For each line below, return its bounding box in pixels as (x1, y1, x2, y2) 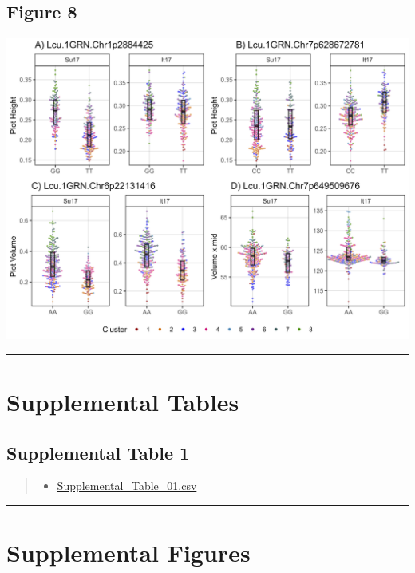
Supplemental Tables (6, 385, 239, 417)
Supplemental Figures (6, 536, 251, 569)
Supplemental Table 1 (6, 440, 190, 464)
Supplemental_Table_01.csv (57, 477, 197, 494)
